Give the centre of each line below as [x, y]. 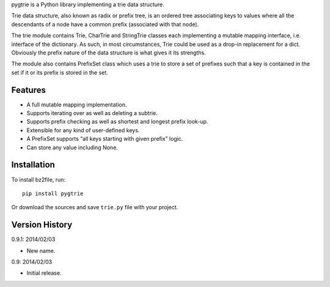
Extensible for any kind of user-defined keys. [83, 130]
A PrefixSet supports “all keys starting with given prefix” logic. [105, 139]
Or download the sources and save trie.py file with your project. [95, 207]
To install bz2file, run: [38, 179]
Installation [33, 165]
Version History [42, 225]
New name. [41, 250]
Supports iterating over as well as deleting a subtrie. [92, 113]
